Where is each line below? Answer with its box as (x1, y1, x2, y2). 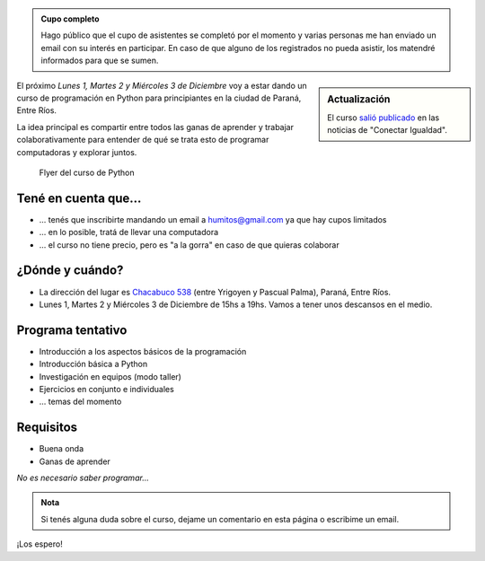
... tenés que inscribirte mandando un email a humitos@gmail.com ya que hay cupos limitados (39, 214, 387, 224)
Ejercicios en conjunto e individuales (39, 383, 174, 394)
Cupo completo (40, 13, 100, 24)
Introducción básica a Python (39, 359, 148, 370)
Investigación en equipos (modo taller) (39, 371, 181, 381)
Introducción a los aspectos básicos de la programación (39, 346, 247, 356)
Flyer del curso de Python (39, 167, 135, 178)
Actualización (327, 92, 391, 105)
